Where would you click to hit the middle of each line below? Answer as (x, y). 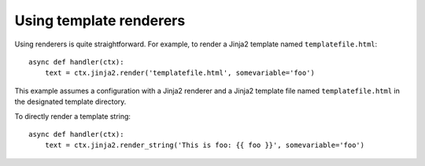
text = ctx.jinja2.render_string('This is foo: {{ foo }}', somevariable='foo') (205, 145)
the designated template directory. (70, 101)
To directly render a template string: (73, 116)
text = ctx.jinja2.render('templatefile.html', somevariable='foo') (179, 73)
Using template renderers (100, 20)
